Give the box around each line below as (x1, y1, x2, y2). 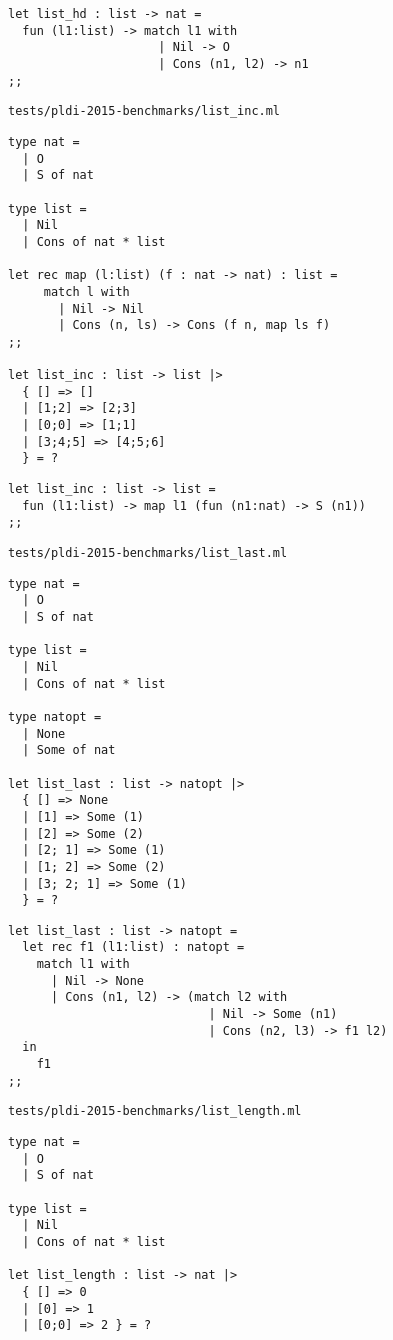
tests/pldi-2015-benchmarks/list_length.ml (8, 1104, 302, 1119)
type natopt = (8, 709, 102, 724)
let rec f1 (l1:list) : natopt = (22, 940, 245, 955)
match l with (43, 284, 130, 299)
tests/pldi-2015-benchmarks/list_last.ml (8, 546, 288, 561)
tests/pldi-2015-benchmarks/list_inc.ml (8, 104, 281, 119)
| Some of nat (22, 743, 116, 758)
